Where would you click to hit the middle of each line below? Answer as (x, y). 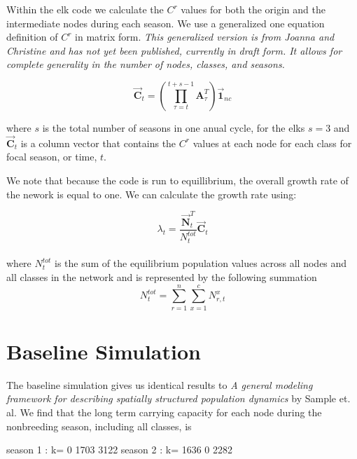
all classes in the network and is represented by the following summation (162, 276)
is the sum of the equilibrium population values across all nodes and (201, 263)
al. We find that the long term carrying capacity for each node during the (164, 412)
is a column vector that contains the (98, 143)
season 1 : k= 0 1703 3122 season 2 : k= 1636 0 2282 (120, 450)
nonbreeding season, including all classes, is (99, 426)
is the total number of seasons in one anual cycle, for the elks (174, 127)
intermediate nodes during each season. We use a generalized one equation (166, 23)
